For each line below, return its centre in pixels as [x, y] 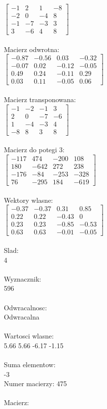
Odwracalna [22, 317]
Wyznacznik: [23, 278]
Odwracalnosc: [25, 307]
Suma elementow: [30, 365]
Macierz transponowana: [40, 99]
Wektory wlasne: [29, 200]
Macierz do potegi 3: [34, 150]
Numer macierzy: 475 [35, 383]
